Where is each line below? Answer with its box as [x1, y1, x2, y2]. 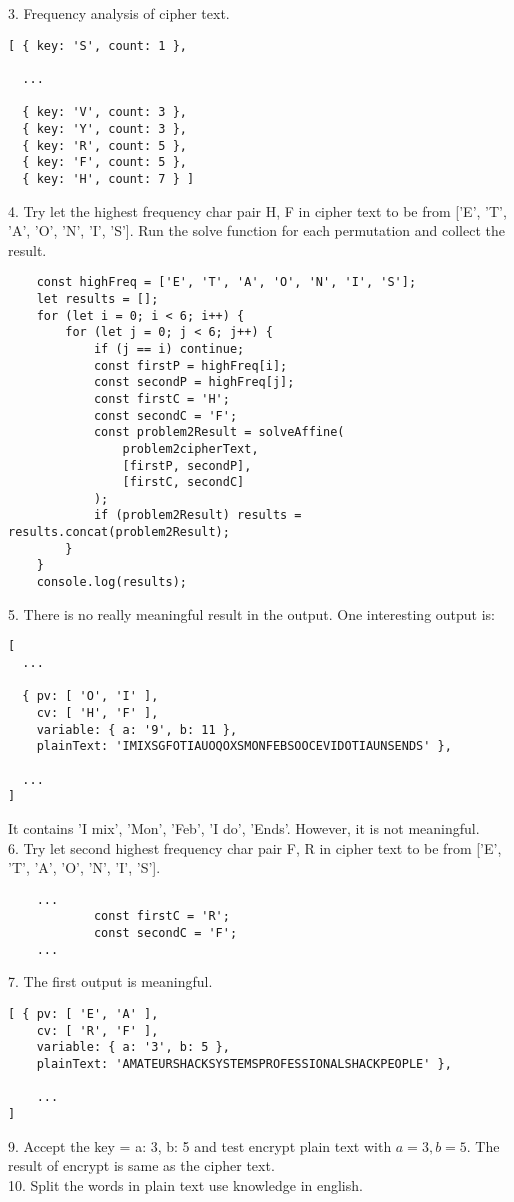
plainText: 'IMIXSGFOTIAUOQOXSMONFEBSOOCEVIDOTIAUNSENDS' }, [36, 739, 452, 754]
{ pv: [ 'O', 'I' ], [22, 689, 159, 704]
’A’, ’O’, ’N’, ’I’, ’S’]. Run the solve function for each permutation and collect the [8, 220, 505, 241]
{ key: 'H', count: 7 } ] [22, 171, 195, 186]
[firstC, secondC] [122, 475, 245, 490]
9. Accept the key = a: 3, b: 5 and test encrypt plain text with [8, 1135, 392, 1156]
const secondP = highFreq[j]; [93, 375, 295, 390]
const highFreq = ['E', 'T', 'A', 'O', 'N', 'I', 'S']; [36, 275, 417, 290]
